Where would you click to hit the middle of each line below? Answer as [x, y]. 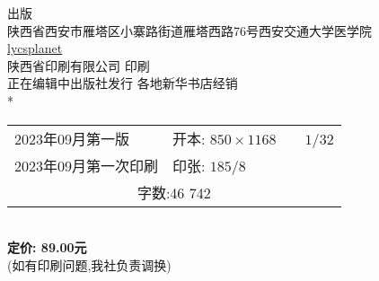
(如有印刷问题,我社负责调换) [89, 264]
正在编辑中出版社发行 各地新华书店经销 [123, 83]
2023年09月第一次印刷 [87, 165]
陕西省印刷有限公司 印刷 [79, 65]
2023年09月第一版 [72, 138]
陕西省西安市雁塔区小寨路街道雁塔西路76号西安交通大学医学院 [189, 30]
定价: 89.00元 [47, 247]
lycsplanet [35, 48]
